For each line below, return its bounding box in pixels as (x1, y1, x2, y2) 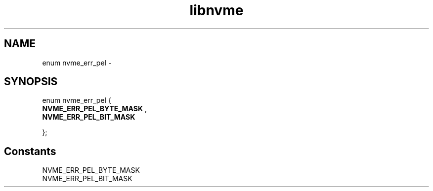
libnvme (189, 2, 244, 19)
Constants (4, 145, 56, 158)
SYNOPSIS (4, 75, 58, 88)
